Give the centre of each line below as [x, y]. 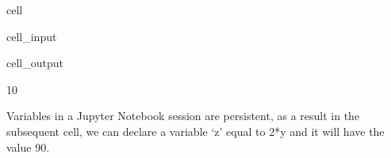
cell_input [32, 36]
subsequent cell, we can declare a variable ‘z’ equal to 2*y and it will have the [195, 131]
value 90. [28, 147]
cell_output [35, 63]
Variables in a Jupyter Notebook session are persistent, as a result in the [183, 116]
